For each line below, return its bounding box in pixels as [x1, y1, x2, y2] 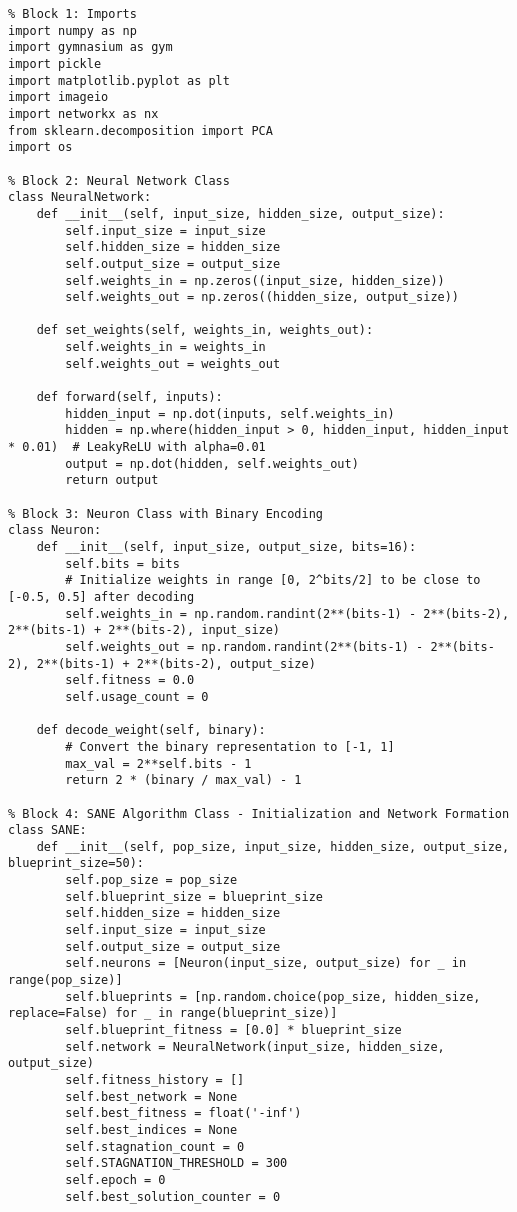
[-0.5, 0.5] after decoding [8, 589, 195, 604]
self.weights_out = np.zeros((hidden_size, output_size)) [65, 290, 460, 305]
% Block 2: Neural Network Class [8, 173, 230, 188]
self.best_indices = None [65, 1122, 238, 1137]
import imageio [8, 90, 109, 105]
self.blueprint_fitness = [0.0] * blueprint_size [65, 1023, 402, 1038]
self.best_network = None [65, 1089, 238, 1104]
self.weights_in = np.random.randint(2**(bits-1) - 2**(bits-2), [65, 606, 510, 621]
